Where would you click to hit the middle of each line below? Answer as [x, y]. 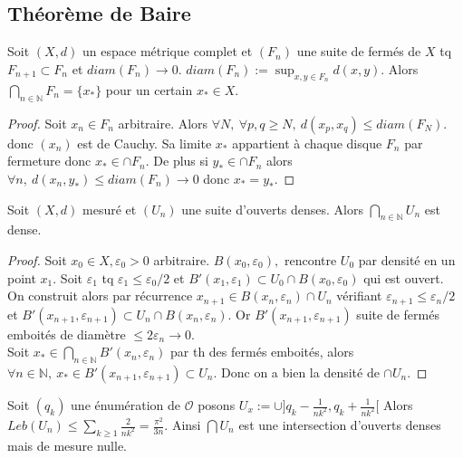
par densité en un [407, 259]
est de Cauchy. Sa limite [145, 143]
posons [217, 405]
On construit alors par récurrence [100, 296]
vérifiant [359, 296]
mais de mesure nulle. [68, 445]
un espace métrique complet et [168, 51]
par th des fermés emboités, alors [262, 352]
